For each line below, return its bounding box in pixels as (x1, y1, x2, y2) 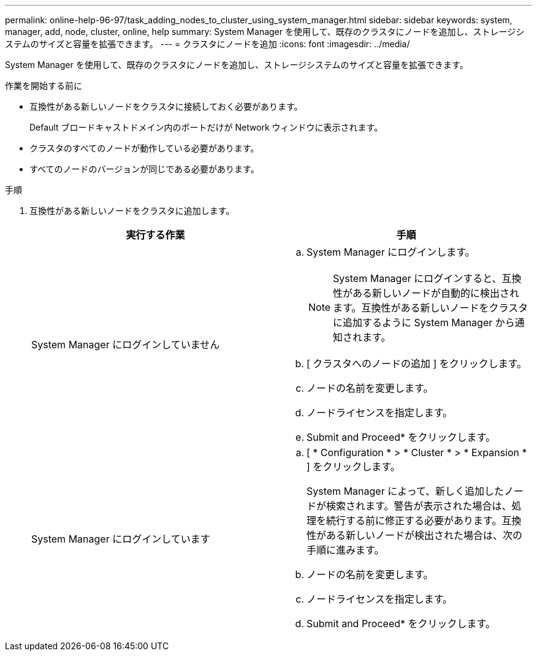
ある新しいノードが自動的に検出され (352, 287, 520, 299)
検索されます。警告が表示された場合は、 (326, 500, 512, 512)
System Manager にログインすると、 (333, 272, 502, 284)
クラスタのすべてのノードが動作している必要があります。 (29, 143, 259, 153)
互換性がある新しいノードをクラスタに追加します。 (29, 205, 235, 216)
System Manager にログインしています (31, 533, 210, 545)
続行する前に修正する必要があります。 (326, 514, 502, 527)
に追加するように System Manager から (333, 316, 515, 329)
